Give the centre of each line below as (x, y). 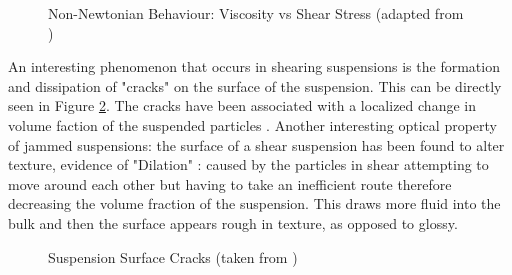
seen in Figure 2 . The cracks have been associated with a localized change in (242, 105)
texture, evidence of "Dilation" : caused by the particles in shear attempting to (248, 164)
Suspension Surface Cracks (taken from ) (173, 256)
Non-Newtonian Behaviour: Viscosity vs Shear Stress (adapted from (256, 13)
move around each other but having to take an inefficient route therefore (230, 183)
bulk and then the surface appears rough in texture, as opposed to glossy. (233, 222)
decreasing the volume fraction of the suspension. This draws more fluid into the (254, 203)
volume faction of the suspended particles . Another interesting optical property (252, 124)
